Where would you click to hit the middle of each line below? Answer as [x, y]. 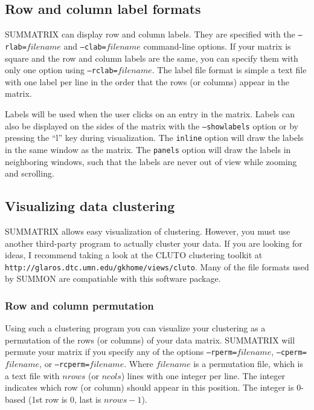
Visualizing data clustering [90, 206]
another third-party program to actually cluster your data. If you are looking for [154, 243]
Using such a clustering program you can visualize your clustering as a [135, 328]
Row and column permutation [79, 305]
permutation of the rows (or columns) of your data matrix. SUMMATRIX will [150, 340]
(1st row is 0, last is [65, 399]
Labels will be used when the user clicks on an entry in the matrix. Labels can [150, 113]
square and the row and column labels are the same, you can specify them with [152, 58]
